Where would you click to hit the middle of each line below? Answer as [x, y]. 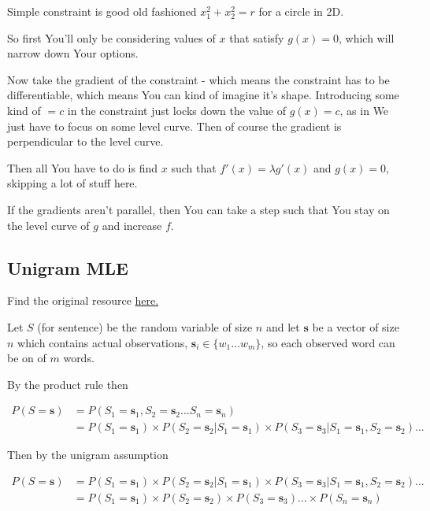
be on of [27, 358]
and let [283, 326]
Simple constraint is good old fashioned [102, 11]
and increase [132, 225]
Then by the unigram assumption [88, 455]
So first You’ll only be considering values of [111, 37]
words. [79, 358]
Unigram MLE [68, 267]
